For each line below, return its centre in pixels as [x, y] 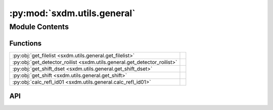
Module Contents [39, 27]
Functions [26, 43]
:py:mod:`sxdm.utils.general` [73, 13]
